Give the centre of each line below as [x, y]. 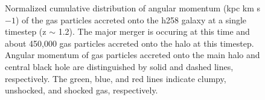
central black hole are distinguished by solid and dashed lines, [119, 66]
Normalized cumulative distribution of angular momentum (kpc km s [133, 8]
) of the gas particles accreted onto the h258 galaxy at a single [131, 19]
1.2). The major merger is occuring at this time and [154, 31]
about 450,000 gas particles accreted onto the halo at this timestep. [129, 43]
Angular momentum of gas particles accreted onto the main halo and [132, 55]
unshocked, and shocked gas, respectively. [81, 90]
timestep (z [26, 31]
